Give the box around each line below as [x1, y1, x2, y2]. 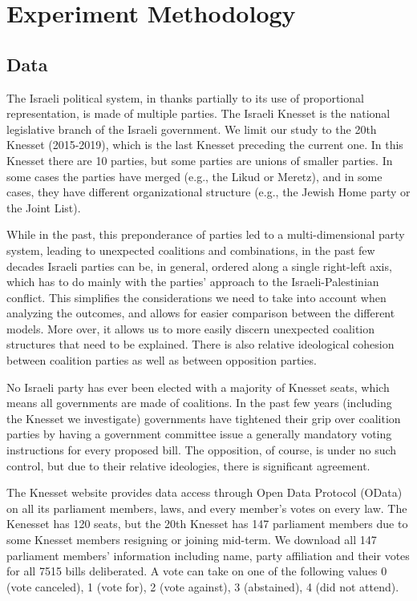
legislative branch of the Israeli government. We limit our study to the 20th [6, 120, 377, 137]
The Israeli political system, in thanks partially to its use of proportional [6, 89, 364, 106]
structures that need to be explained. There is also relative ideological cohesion [6, 336, 395, 353]
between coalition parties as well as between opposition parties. [6, 352, 317, 369]
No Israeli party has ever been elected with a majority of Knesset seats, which [6, 378, 390, 395]
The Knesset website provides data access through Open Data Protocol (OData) [6, 484, 403, 501]
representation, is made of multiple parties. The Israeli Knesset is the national [6, 105, 391, 122]
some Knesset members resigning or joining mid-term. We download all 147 [6, 531, 377, 548]
